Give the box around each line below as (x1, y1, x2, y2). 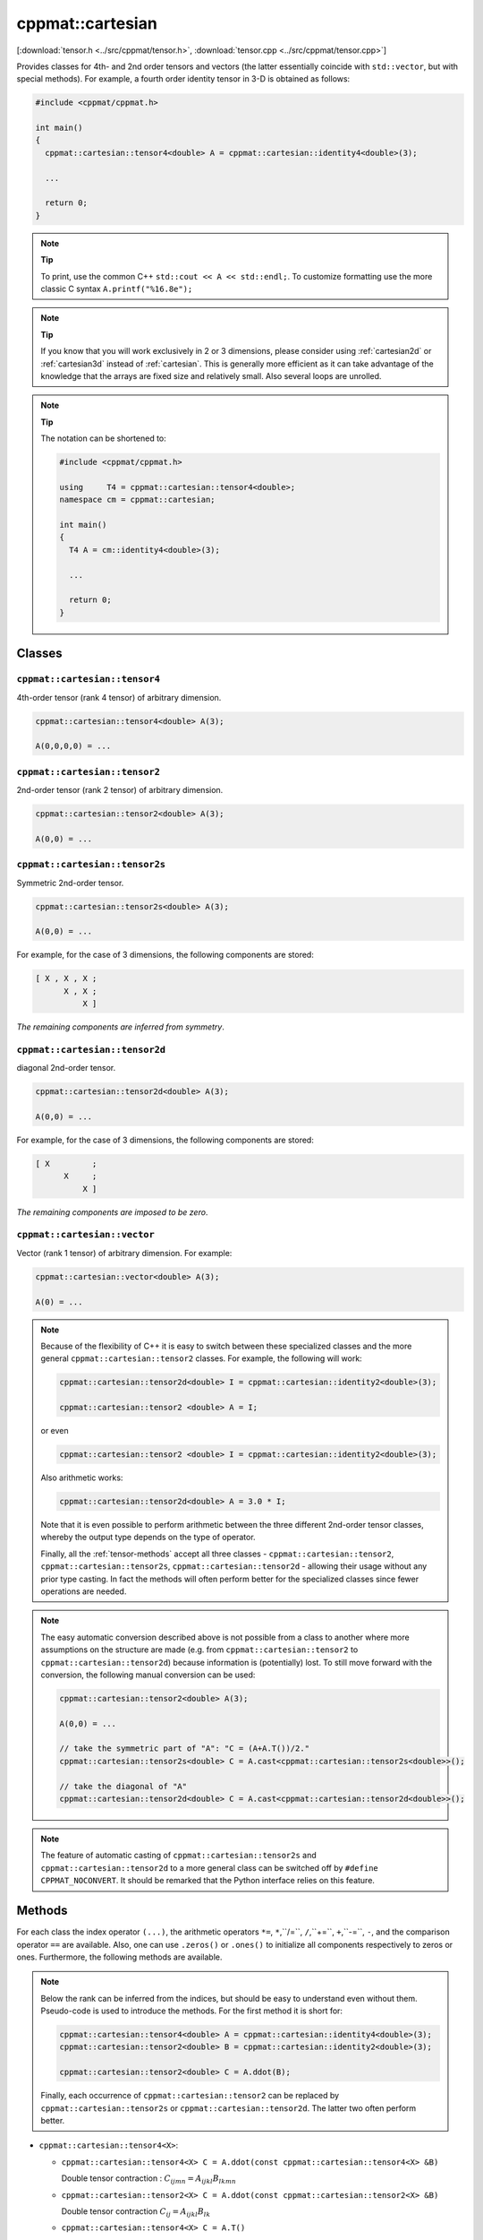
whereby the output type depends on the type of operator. (40, 1532, 256, 1543)
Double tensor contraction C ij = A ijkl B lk (61, 2205, 211, 2218)
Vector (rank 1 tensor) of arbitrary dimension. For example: (16, 1247, 233, 1258)
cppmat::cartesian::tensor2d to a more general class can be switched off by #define (40, 1862, 379, 1873)
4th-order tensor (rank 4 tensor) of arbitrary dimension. (16, 692, 222, 702)
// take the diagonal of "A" (59, 1781, 188, 1791)
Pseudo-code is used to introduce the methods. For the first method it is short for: (40, 2005, 343, 2016)
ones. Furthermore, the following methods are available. (16, 1951, 223, 1962)
